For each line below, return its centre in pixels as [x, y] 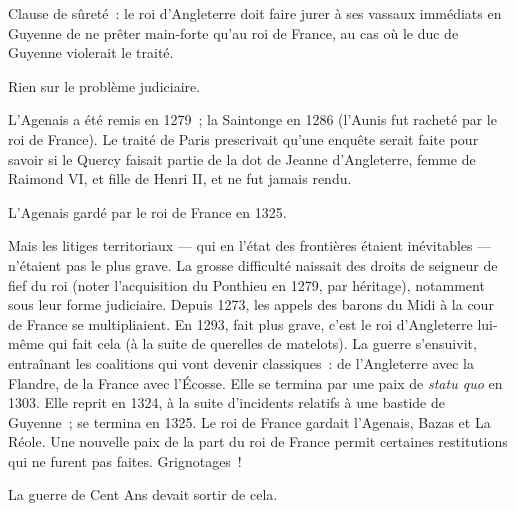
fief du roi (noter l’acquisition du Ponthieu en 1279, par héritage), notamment [246, 284]
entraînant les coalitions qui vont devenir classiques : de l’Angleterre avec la [241, 362]
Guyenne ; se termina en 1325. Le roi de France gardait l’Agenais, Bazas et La [249, 421]
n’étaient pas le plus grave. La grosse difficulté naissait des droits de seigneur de [253, 264]
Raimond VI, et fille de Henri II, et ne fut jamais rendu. [180, 178]
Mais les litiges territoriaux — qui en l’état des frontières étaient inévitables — [250, 245]
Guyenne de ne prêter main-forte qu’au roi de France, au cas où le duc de [233, 32]
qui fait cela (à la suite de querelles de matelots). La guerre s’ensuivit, [262, 343]
